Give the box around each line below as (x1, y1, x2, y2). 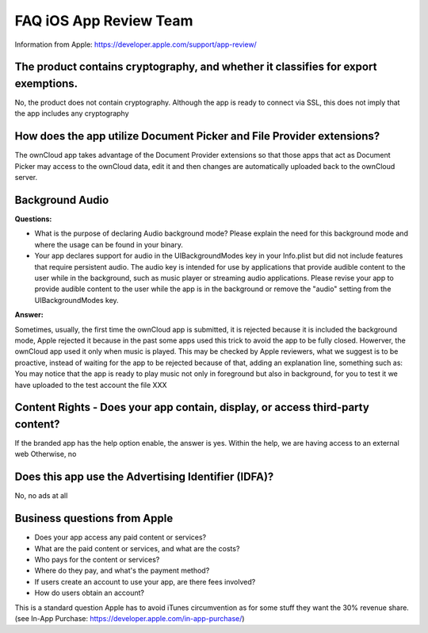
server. (14, 173, 38, 182)
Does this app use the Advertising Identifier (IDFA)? (14, 470, 274, 484)
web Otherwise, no (14, 449, 77, 459)
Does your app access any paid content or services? (34, 532, 207, 543)
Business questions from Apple (14, 512, 174, 525)
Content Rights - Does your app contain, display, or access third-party (14, 401, 370, 414)
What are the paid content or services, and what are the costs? (34, 543, 240, 553)
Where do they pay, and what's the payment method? (34, 566, 210, 575)
